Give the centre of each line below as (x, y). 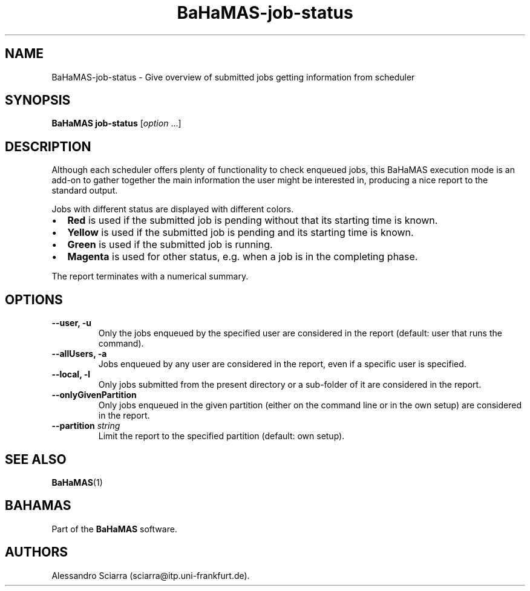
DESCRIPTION (48, 146)
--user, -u (72, 323)
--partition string (86, 426)
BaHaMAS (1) (77, 482)
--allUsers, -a (79, 354)
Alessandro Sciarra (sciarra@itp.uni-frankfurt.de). (151, 575)
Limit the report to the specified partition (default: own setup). (221, 436)
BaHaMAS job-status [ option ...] (116, 123)
